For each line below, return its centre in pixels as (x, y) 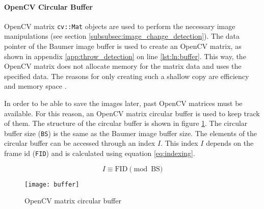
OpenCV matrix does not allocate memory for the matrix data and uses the (123, 66)
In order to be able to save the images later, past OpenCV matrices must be (123, 103)
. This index (179, 143)
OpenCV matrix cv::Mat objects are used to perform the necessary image (120, 26)
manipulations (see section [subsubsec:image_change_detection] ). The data (122, 36)
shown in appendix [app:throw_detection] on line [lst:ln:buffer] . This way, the (125, 56)
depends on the (230, 143)
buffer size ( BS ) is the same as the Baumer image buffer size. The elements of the (131, 133)
